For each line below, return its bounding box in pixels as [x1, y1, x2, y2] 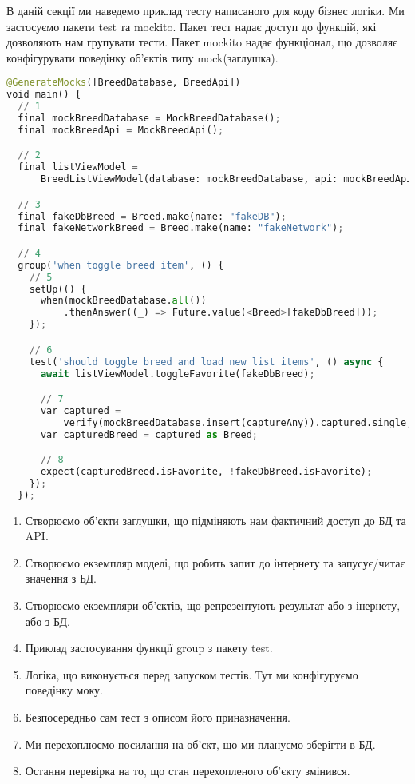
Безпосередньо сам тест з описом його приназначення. [25, 709, 290, 726]
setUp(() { [29, 283, 87, 295]
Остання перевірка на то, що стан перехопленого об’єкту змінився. [25, 762, 350, 779]
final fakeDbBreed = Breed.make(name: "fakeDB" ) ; [18, 210, 287, 222]
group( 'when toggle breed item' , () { [18, 259, 224, 271]
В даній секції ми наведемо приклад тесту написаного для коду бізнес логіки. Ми [6, 2, 405, 18]
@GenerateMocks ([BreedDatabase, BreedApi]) [6, 77, 241, 89]
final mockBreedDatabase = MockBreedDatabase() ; [18, 113, 281, 124]
